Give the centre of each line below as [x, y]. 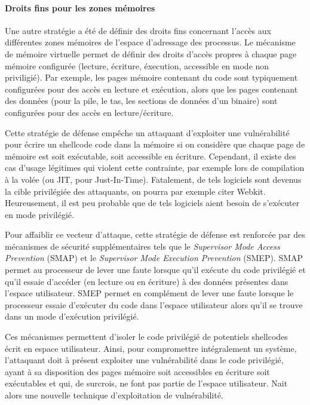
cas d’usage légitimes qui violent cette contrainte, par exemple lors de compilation [155, 168]
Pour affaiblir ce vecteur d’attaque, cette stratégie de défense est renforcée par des [155, 234]
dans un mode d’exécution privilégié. [72, 316]
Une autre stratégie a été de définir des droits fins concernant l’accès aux [138, 30]
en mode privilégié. [39, 214]
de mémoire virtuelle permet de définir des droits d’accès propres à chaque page [151, 53]
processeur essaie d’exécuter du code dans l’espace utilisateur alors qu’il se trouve [154, 304]
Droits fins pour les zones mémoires [80, 7]
